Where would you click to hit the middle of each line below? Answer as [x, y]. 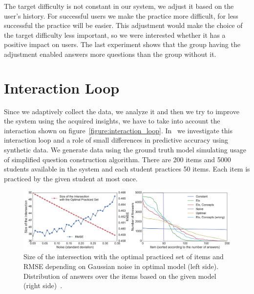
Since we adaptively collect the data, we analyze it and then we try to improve [122, 111]
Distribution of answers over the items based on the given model [120, 276]
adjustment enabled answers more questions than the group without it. [110, 54]
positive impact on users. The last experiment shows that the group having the [122, 44]
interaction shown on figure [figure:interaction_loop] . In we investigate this [118, 130]
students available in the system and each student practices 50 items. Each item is [127, 169]
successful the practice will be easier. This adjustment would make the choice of [123, 25]
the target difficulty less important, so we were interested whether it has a [115, 35]
